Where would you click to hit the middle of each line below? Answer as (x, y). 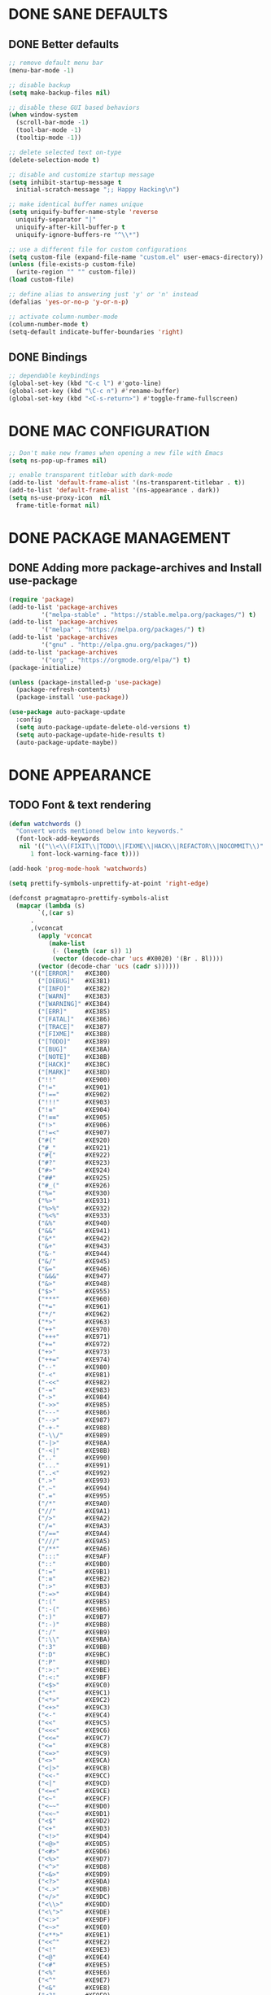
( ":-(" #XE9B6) (74, 1609)
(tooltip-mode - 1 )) (49, 138)
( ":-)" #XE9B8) (74, 1625)
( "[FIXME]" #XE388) (74, 1035)
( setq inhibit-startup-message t (65, 182)
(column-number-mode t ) (49, 324)
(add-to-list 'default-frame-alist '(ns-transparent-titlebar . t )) (127, 483)
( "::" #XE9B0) (74, 1564)
